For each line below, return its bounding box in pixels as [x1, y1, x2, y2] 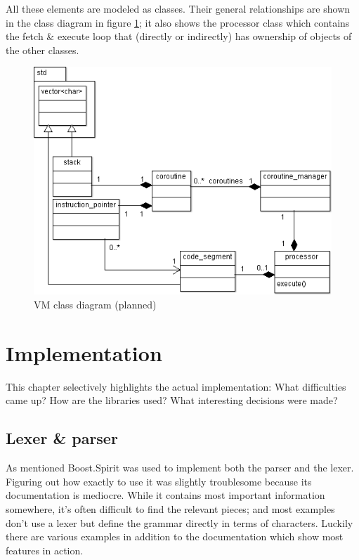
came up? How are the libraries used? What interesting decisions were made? [6, 393, 338, 408]
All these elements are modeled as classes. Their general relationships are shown [6, 1, 351, 15]
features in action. [6, 542, 84, 557]
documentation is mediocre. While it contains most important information [6, 488, 325, 502]
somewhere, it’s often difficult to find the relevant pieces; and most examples [6, 501, 335, 516]
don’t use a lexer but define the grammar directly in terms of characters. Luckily [6, 515, 353, 530]
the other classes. [6, 42, 79, 57]
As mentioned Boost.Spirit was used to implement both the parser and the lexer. [6, 460, 354, 475]
